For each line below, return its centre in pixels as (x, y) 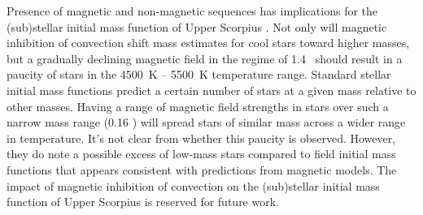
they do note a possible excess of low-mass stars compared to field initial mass (201, 154)
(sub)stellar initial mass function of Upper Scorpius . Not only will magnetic (197, 26)
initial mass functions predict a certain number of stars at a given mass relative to (211, 90)
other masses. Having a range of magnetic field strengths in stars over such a (198, 106)
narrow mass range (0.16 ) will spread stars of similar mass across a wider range (206, 122)
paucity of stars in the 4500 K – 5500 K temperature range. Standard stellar (199, 74)
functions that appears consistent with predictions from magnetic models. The (202, 169)
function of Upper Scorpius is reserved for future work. (143, 202)
